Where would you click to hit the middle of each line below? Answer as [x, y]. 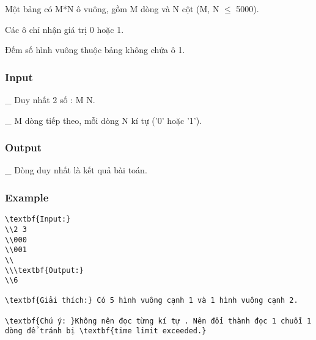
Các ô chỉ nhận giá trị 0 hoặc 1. [64, 29]
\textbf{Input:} [38, 219]
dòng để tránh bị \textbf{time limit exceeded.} [106, 331]
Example [27, 197]
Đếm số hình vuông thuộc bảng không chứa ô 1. [95, 50]
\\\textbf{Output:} [44, 270]
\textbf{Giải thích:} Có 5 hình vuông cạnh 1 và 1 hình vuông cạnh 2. [152, 301]
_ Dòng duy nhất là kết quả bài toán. [76, 170]
